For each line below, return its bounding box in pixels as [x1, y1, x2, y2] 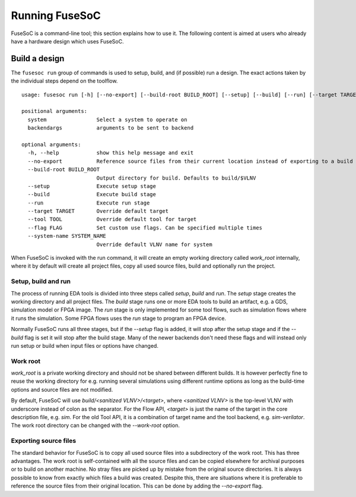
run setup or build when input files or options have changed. [11, 342, 158, 349]
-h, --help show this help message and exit [27, 149, 194, 156]
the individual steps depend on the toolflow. [11, 77, 118, 84]
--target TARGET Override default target [27, 208, 169, 215]
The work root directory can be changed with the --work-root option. [11, 422, 180, 429]
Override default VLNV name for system [96, 241, 213, 248]
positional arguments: [21, 108, 88, 115]
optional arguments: [21, 141, 81, 148]
